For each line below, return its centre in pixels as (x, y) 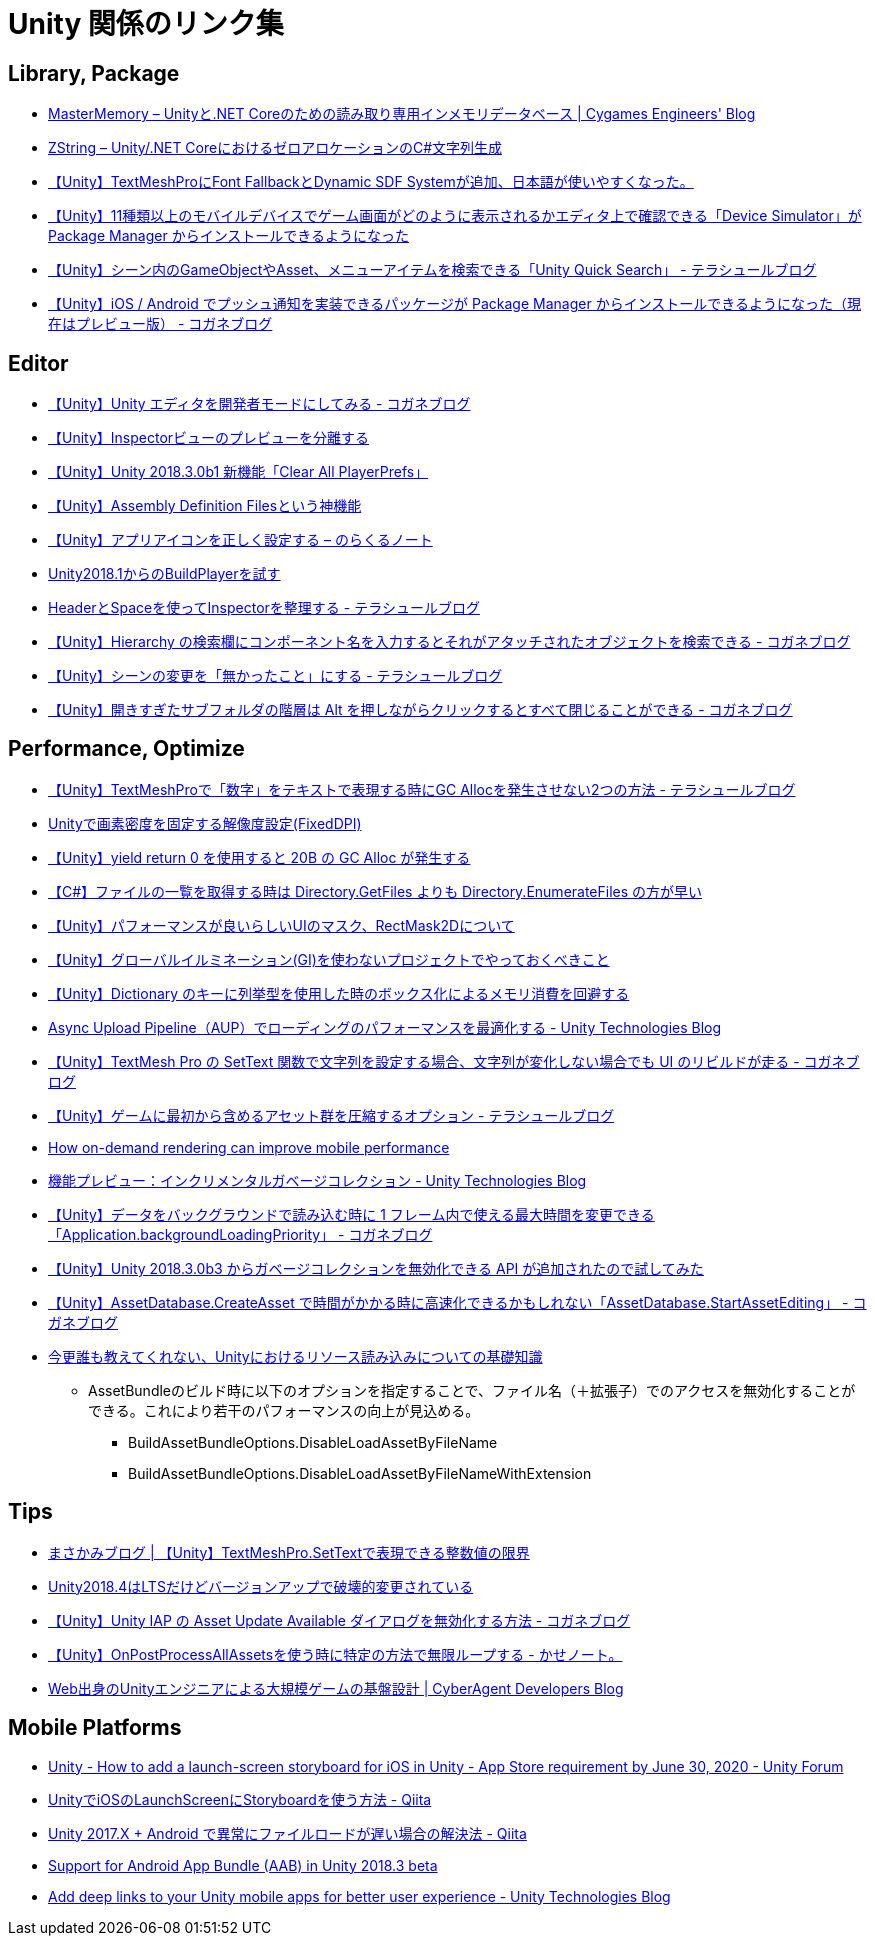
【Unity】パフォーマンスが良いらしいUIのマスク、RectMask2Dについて (281, 925)
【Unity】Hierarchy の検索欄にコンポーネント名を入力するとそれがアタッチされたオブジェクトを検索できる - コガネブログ (449, 642)
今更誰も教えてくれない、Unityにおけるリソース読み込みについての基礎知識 (295, 1356)
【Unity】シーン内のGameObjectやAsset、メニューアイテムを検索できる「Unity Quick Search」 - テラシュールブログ (432, 270)
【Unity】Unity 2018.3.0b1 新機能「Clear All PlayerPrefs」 (238, 472)
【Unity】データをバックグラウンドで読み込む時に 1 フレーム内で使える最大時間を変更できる (351, 1214)
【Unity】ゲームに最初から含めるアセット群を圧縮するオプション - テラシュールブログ (331, 1115)
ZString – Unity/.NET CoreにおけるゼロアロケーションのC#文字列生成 (275, 148)
